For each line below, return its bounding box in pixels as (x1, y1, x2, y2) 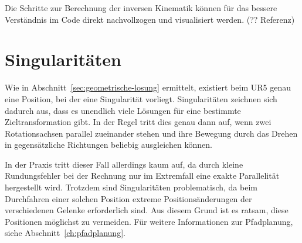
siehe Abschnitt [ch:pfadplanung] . (5, 227, 125, 239)
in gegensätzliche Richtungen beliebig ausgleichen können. (5, 138, 212, 151)
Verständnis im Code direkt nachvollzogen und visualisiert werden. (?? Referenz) (5, 13, 295, 25)
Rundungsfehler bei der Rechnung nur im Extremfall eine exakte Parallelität (5, 169, 280, 182)
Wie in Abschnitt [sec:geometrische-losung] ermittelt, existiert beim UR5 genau (5, 81, 291, 93)
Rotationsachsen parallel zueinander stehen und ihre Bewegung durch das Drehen (5, 127, 298, 139)
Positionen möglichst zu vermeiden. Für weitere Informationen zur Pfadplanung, (5, 215, 293, 227)
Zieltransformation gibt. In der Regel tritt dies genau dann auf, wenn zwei (5, 116, 272, 128)
